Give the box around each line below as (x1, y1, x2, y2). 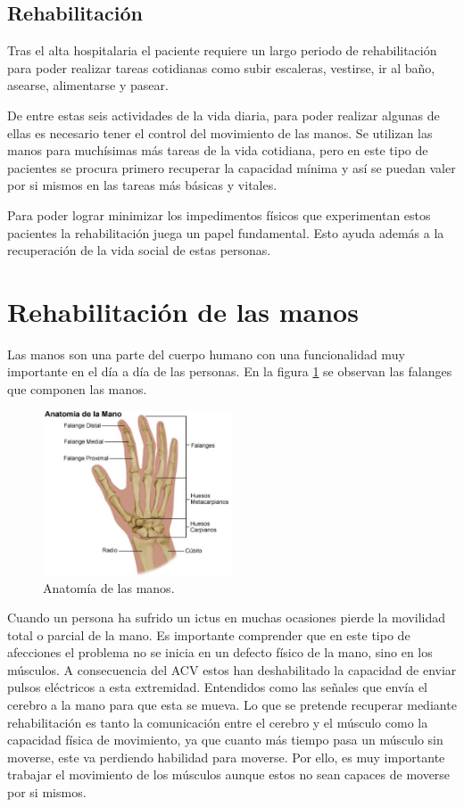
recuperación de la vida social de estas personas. (7, 241, 271, 259)
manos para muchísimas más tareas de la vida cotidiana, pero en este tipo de (7, 141, 428, 160)
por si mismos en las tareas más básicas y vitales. (7, 176, 278, 194)
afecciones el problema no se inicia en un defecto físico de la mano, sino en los (7, 643, 433, 662)
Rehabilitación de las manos (7, 292, 359, 329)
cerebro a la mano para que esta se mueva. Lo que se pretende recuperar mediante (7, 696, 457, 714)
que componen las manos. (7, 380, 147, 399)
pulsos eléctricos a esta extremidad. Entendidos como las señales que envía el (7, 678, 427, 696)
